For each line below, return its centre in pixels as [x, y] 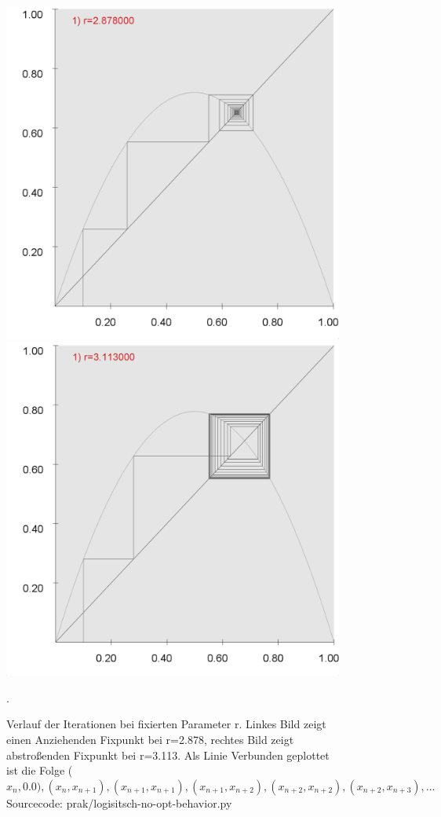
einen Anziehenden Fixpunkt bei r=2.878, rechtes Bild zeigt [150, 739]
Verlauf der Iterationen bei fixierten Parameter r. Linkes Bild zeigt [166, 724]
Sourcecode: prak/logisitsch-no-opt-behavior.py [119, 802]
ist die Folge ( [40, 770]
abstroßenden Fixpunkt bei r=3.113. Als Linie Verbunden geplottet [168, 755]
